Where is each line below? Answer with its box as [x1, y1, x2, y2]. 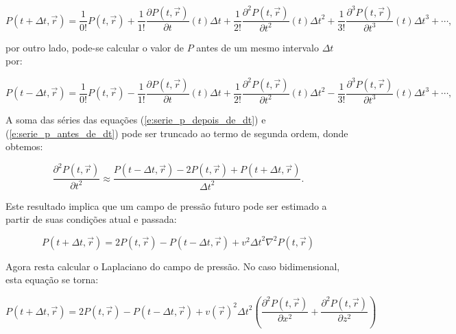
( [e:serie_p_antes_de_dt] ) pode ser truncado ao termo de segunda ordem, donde [5, 126, 348, 140]
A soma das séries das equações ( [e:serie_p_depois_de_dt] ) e [5, 112, 266, 126]
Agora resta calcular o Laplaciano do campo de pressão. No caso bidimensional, [5, 259, 340, 273]
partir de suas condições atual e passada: [5, 212, 177, 226]
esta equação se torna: [5, 272, 99, 287]
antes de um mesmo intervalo [196, 40, 320, 54]
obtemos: [5, 139, 43, 154]
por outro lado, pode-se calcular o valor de [5, 40, 184, 54]
